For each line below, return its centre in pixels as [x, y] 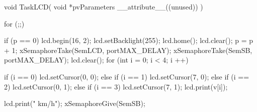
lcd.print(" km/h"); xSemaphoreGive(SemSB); [75, 103]
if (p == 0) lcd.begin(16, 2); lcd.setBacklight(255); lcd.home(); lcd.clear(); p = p [129, 40]
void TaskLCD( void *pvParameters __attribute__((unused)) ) [104, 6]
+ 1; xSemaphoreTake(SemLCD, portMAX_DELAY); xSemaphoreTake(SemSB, [128, 50]
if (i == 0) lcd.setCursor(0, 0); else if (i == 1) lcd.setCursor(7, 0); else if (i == [127, 76]
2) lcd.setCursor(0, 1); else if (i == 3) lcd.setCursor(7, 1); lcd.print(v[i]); [116, 86]
